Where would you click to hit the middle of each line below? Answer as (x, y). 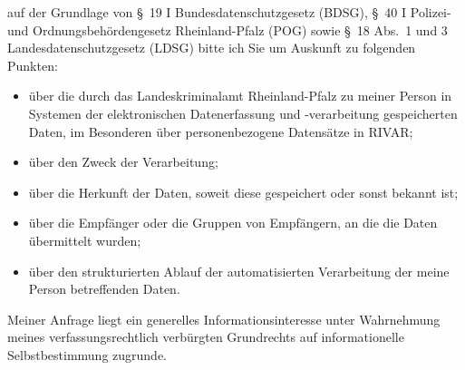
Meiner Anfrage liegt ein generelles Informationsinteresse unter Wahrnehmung (224, 319)
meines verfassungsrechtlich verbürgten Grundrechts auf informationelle (206, 337)
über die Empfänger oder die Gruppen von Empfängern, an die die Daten (233, 223)
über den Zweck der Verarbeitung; (123, 162)
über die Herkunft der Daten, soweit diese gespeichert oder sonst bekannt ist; (243, 192)
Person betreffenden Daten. (104, 289)
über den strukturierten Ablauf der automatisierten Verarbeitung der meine (239, 271)
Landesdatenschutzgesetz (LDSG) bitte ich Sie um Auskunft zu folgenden (212, 48)
